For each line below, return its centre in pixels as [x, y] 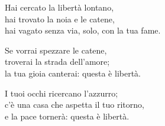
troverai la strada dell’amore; [57, 62]
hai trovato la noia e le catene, [60, 19]
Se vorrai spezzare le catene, [56, 50]
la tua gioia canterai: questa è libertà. [73, 73]
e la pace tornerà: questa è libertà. [67, 116]
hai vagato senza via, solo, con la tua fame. [83, 30]
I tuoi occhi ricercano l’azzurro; [62, 93]
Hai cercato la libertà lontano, [59, 7]
